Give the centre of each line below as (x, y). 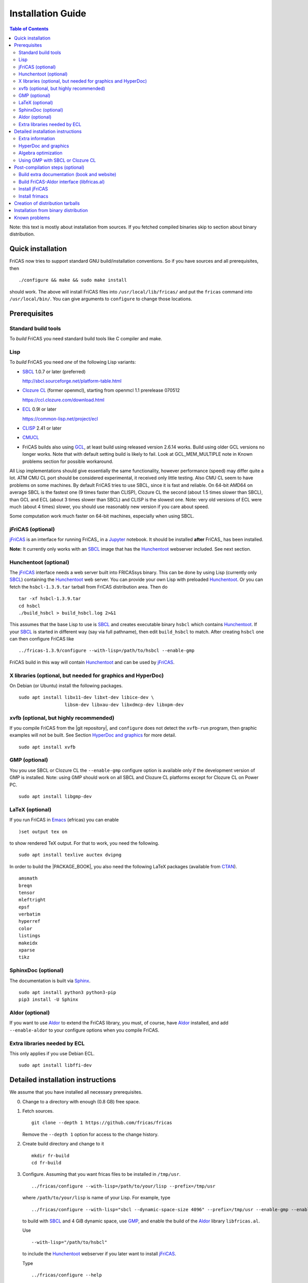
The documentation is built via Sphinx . (50, 981)
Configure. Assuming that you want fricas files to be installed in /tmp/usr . (101, 1174)
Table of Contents (29, 29)
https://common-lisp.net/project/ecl (60, 419)
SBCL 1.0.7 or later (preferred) (54, 372)
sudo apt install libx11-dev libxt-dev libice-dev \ (86, 697)
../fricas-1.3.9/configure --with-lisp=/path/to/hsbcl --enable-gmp (107, 651)
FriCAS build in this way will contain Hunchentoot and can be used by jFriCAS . (92, 662)
